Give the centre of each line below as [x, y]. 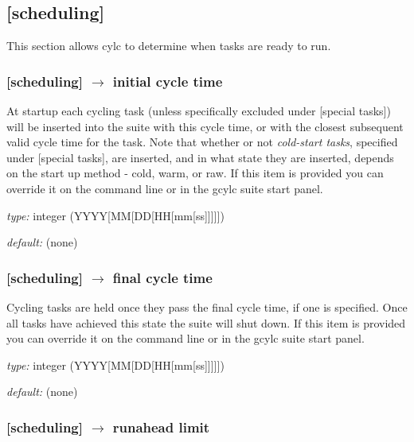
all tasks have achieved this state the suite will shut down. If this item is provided [206, 322]
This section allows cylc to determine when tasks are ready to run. [169, 46]
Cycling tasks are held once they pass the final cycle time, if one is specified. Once [207, 306]
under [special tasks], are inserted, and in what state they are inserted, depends [200, 157]
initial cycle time [168, 81]
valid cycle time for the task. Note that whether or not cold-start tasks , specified [202, 142]
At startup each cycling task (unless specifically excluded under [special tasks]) [199, 111]
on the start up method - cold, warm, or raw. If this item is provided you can [195, 173]
